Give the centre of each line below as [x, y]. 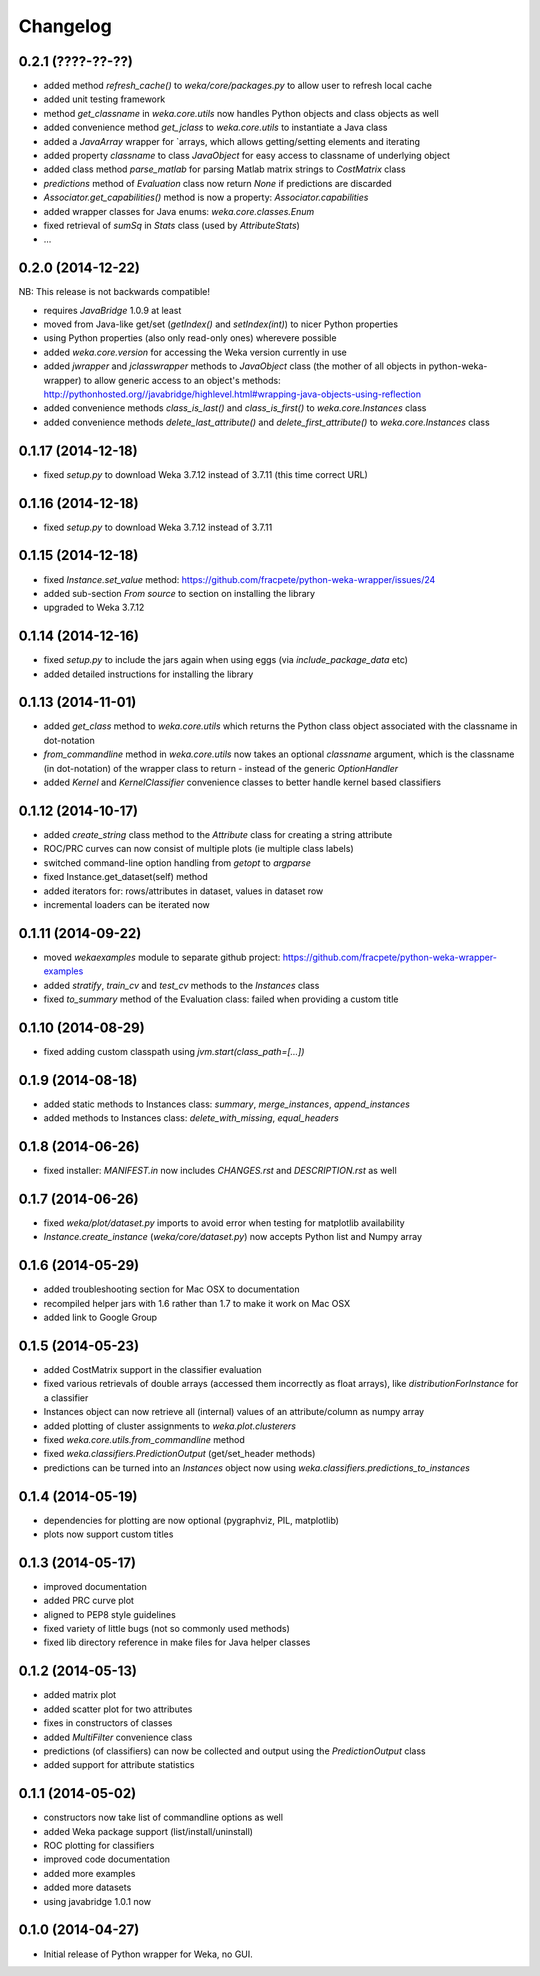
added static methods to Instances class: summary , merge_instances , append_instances [226, 1104]
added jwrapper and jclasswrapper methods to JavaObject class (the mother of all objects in [235, 366]
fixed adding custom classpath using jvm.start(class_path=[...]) [174, 1051]
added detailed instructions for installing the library [148, 674]
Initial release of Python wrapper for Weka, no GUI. [148, 1954]
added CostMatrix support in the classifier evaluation [152, 1369]
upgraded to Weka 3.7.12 [94, 607]
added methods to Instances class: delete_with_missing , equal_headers [191, 1118]
